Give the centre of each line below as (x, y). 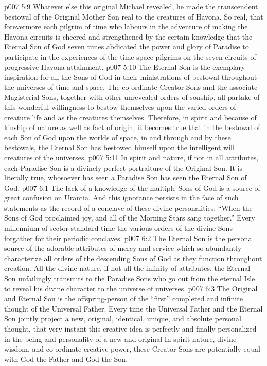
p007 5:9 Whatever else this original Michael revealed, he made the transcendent (131, 6)
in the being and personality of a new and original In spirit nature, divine (120, 338)
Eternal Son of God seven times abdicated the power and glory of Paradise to (127, 47)
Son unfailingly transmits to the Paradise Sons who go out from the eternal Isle (130, 278)
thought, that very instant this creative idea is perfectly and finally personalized (130, 328)
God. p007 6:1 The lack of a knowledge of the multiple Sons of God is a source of (132, 187)
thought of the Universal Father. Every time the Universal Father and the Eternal (133, 308)
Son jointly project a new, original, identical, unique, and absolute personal (123, 318)
